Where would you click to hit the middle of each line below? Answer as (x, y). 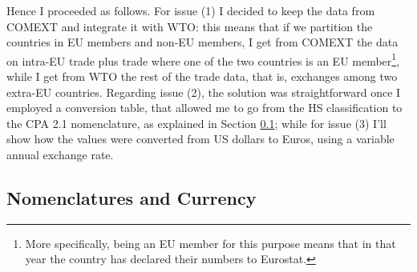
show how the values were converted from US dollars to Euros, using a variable (200, 139)
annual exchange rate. (60, 154)
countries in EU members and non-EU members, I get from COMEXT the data (202, 42)
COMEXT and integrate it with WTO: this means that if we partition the (190, 26)
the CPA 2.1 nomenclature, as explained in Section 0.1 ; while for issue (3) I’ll (196, 123)
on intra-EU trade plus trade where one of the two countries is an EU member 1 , (203, 59)
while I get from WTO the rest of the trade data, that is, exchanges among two (202, 76)
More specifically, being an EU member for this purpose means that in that (211, 243)
